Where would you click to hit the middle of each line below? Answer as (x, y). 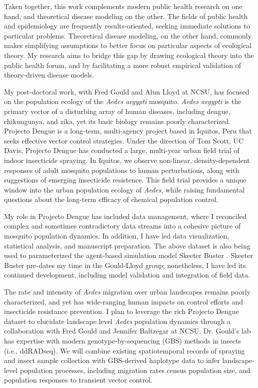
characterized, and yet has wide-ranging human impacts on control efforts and (123, 301)
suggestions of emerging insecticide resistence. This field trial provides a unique (125, 180)
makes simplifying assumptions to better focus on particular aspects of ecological (128, 45)
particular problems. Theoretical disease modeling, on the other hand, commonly (128, 35)
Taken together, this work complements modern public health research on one (123, 6)
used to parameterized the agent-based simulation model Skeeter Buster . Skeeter (128, 255)
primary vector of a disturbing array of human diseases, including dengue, (117, 111)
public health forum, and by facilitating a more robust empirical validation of (122, 65)
